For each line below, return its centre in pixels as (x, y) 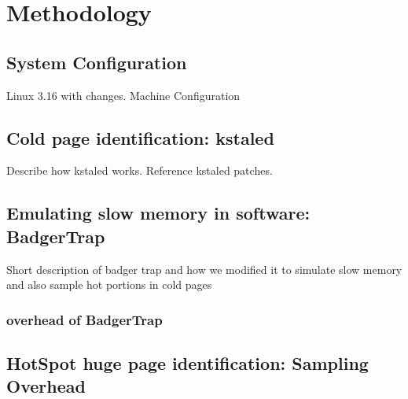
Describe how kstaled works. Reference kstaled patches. (140, 170)
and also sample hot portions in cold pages (109, 284)
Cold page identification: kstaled (140, 137)
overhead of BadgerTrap (85, 319)
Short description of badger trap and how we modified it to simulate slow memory (204, 269)
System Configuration (97, 62)
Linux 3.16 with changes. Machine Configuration (123, 95)
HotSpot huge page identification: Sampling (187, 362)
